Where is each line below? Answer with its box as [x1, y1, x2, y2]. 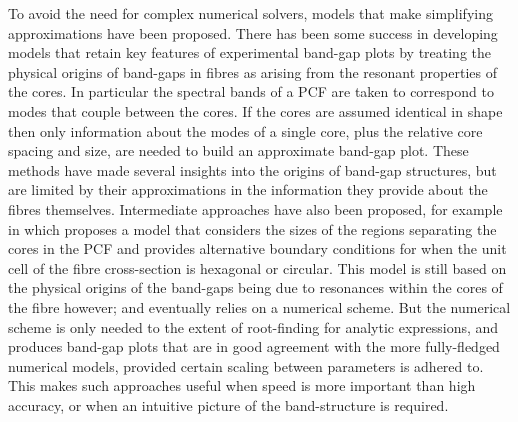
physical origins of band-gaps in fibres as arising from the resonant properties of [8, 61, 497, 82]
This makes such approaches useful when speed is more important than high [8, 375, 476, 396]
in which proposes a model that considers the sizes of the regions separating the [8, 218, 497, 239]
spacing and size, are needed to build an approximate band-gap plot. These [8, 140, 469, 161]
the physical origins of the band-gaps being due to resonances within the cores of [8, 277, 503, 298]
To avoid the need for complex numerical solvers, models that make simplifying [8, 3, 493, 23]
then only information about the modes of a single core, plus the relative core [8, 120, 483, 141]
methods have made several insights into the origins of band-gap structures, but [8, 159, 497, 180]
